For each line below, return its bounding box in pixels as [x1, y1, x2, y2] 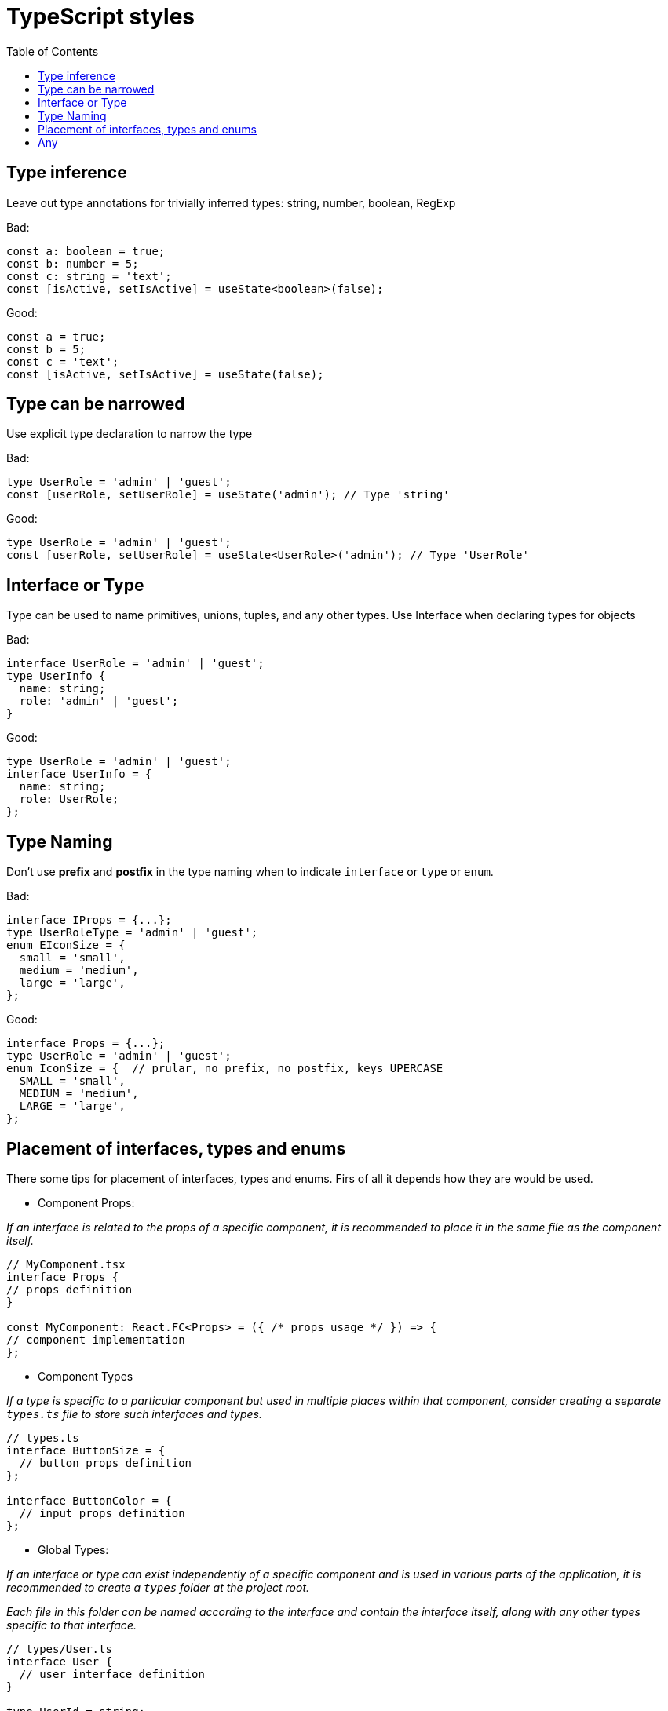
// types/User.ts [6, 1642, 112, 1655]
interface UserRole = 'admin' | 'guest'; [6, 657, 265, 670]
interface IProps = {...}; [6, 914, 172, 927]
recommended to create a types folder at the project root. [6, 1580, 310, 1594]
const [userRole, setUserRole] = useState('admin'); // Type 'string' [6, 488, 450, 502]
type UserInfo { [6, 669, 106, 683]
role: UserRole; [19, 793, 119, 806]
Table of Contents [6, 44, 99, 58]
